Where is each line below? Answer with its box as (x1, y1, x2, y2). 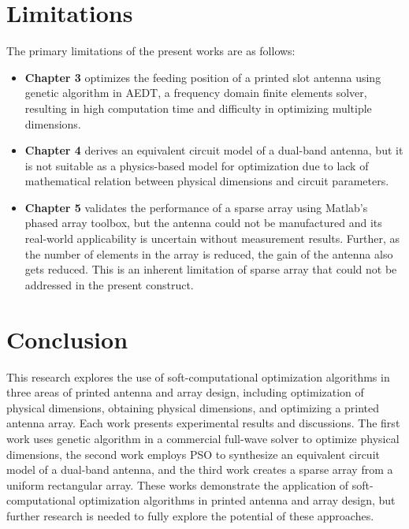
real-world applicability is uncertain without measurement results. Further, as (24, 230, 400, 247)
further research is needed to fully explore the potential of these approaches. (6, 507, 374, 523)
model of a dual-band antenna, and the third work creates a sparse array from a (6, 461, 393, 478)
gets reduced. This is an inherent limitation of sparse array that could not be (24, 261, 397, 278)
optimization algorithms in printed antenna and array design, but (79, 492, 396, 509)
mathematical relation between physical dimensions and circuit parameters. (24, 173, 389, 189)
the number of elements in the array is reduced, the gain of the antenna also (24, 245, 393, 262)
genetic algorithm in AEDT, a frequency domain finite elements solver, (24, 84, 367, 101)
